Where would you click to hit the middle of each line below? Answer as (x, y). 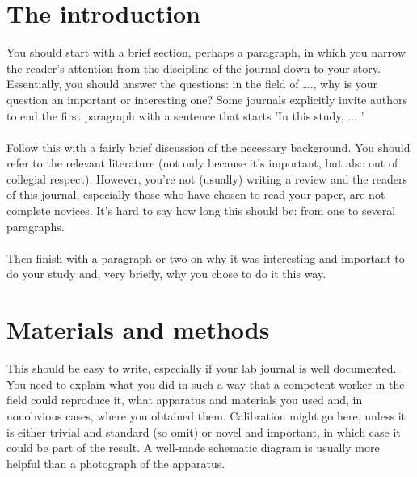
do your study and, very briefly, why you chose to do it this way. (166, 274)
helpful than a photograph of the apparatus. (116, 463)
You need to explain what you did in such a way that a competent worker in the (206, 384)
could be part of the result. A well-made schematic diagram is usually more (193, 447)
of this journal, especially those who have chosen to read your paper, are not (196, 194)
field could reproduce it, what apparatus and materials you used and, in (185, 400)
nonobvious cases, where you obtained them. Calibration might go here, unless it (206, 415)
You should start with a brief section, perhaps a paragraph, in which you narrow (206, 52)
